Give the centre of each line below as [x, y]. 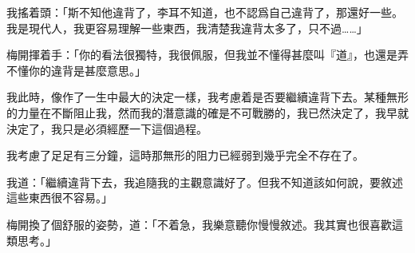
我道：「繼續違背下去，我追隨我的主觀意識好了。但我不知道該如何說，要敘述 [205, 182]
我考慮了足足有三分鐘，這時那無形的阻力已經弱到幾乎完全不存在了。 [185, 155]
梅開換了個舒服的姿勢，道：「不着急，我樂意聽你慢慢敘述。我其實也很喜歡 [199, 224]
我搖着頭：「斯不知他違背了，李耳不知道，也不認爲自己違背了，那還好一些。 [205, 12]
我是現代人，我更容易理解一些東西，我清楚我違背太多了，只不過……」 [187, 28]
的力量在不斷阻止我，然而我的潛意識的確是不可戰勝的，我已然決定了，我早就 [207, 112]
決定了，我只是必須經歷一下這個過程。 [107, 128]
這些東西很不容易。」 [59, 198]
